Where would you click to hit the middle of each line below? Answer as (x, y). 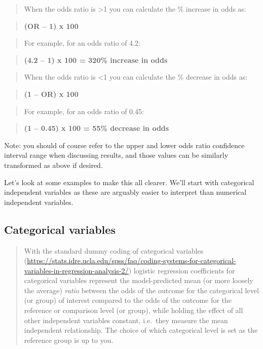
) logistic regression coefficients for (182, 270)
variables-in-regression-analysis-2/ (76, 270)
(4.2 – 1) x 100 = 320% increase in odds (96, 60)
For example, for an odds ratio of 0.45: (84, 111)
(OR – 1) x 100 (51, 26)
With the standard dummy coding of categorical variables (114, 250)
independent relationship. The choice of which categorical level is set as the (141, 330)
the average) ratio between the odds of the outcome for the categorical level (141, 290)
